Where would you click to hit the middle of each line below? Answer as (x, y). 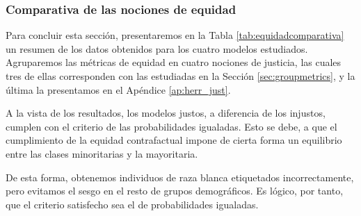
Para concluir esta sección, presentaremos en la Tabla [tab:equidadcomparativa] (175, 35)
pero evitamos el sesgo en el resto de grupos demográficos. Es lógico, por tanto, (175, 191)
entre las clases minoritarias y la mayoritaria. (102, 153)
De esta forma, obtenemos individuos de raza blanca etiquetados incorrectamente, (180, 177)
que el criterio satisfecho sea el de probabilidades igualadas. (132, 204)
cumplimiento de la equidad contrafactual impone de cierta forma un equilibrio (174, 140)
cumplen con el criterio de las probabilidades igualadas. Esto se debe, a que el (171, 126)
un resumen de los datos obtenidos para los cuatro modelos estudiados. (157, 48)
